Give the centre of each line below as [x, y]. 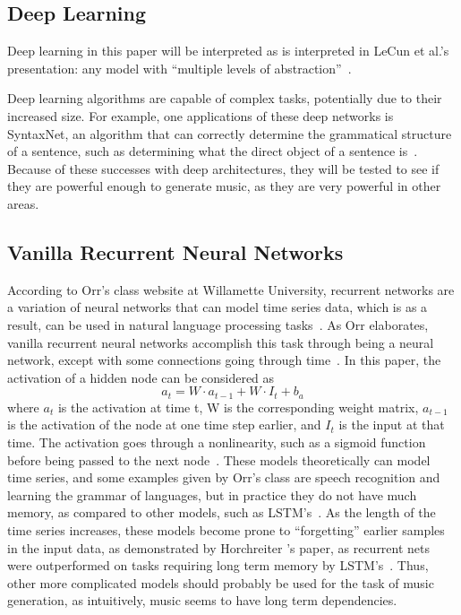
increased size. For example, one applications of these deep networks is [201, 115]
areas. [23, 203]
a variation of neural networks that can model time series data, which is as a [218, 307]
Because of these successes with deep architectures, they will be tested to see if [223, 168]
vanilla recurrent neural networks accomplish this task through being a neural [221, 342]
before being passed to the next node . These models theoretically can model [219, 459]
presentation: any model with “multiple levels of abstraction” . [179, 68]
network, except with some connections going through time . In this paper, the [224, 360]
